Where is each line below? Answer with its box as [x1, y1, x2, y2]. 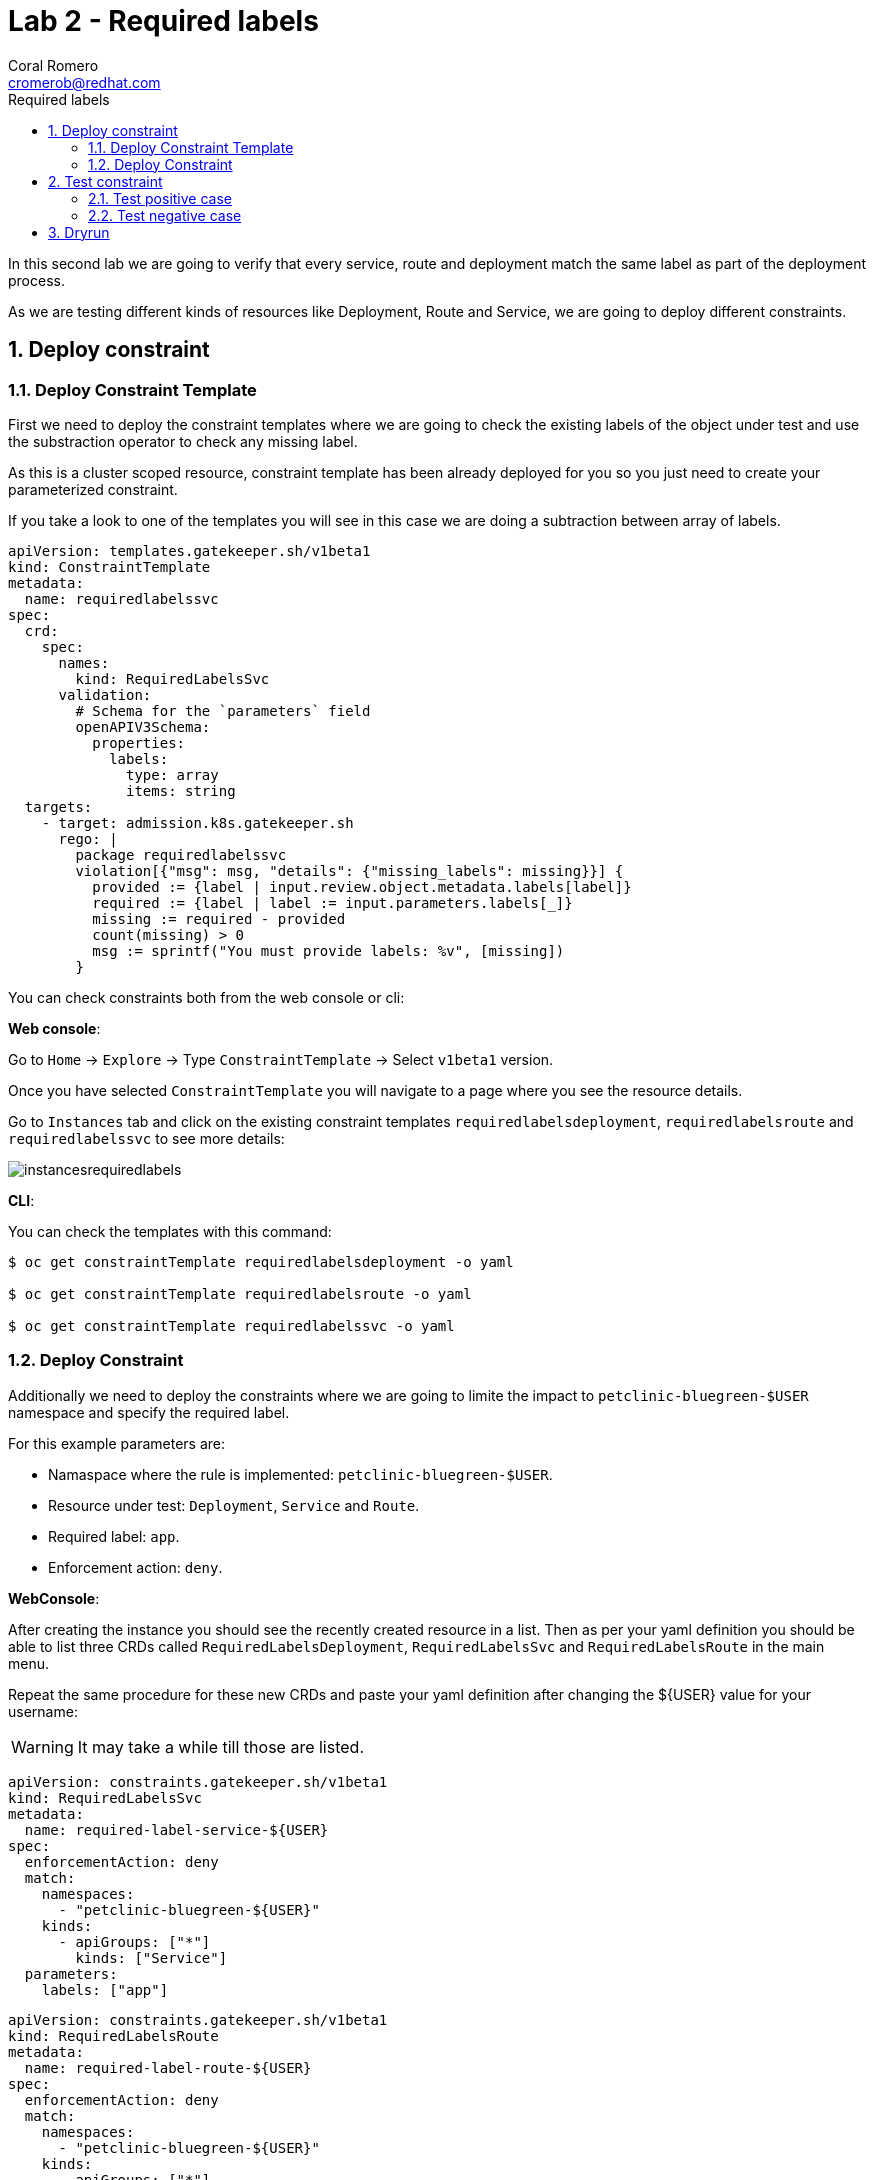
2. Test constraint [48, 172, 163, 190]
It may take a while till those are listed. [77, 1736, 364, 1757]
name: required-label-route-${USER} [24, 2059, 312, 2076]
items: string [126, 782, 236, 799]
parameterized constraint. [8, 480, 178, 498]
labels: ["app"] [41, 1981, 169, 1998]
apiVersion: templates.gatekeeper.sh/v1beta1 [8, 542, 371, 559]
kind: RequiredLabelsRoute [8, 2027, 219, 2044]
